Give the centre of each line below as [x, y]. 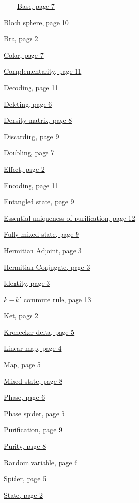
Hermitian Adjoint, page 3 [43, 250]
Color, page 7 [24, 55]
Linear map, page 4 [33, 348]
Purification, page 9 [33, 430]
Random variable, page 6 [41, 462]
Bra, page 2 [21, 39]
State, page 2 [23, 495]
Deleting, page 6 [28, 104]
